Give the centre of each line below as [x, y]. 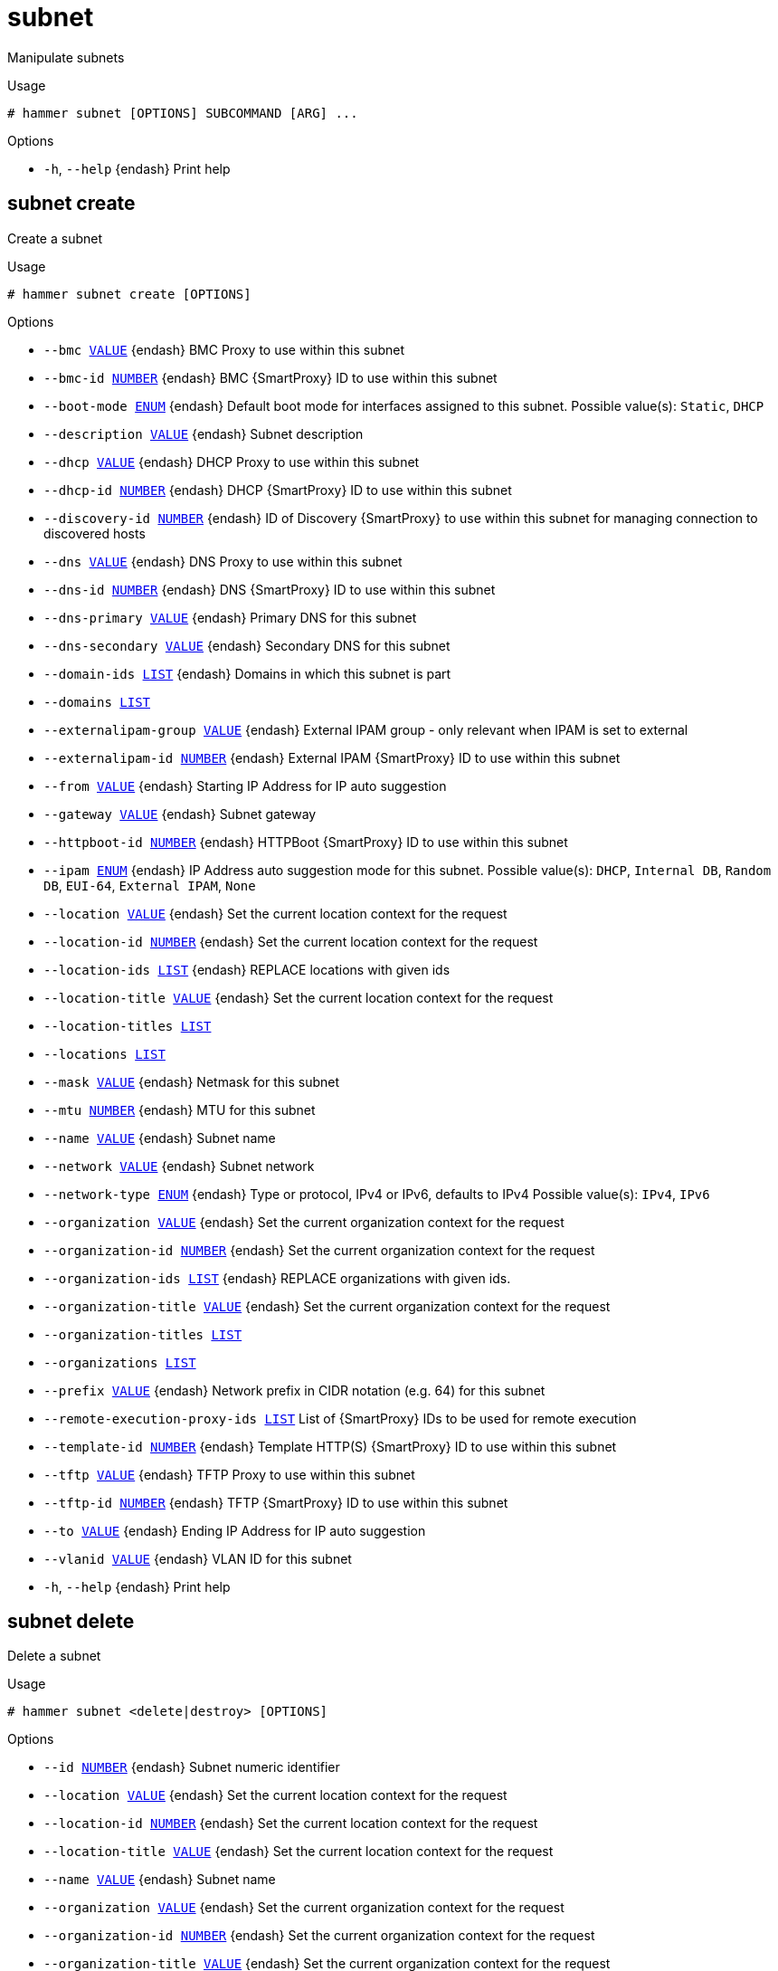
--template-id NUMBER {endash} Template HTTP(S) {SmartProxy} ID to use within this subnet [330, 1446]
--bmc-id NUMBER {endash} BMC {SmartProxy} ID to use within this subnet [270, 377]
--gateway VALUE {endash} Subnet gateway [180, 814]
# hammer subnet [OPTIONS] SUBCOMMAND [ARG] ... [183, 113]
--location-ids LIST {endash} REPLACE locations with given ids [247, 969]
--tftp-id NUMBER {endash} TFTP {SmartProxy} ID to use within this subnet [276, 1502]
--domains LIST [97, 702]
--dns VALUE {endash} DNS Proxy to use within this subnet [223, 561]
